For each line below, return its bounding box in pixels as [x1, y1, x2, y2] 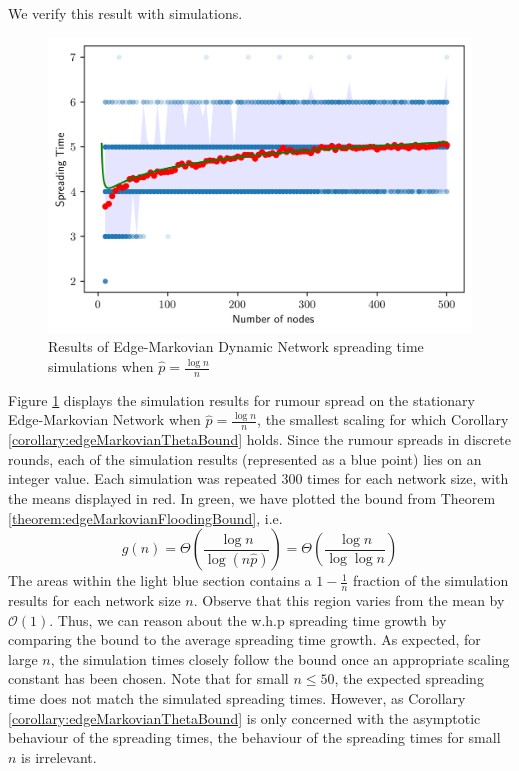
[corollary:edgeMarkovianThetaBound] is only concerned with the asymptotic [8, 707, 481, 728]
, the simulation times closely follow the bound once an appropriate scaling [50, 648, 510, 669]
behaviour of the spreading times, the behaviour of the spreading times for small [8, 727, 501, 748]
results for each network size [8, 590, 181, 611]
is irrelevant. [21, 746, 97, 767]
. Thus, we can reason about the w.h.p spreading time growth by [49, 609, 447, 630]
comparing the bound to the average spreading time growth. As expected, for [8, 629, 481, 650]
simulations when [48, 356, 154, 376]
